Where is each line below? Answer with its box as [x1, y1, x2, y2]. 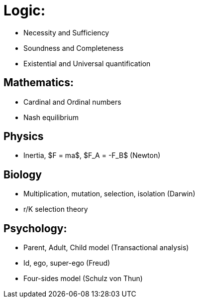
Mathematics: [3, 76, 74, 89]
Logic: [3, 2, 46, 19]
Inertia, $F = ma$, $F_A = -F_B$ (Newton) [23, 151, 161, 160]
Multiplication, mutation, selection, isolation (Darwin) [23, 189, 196, 198]
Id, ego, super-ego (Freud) [23, 259, 110, 268]
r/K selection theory [23, 205, 88, 214]
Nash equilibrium [23, 113, 79, 122]
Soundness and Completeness [23, 43, 124, 52]
